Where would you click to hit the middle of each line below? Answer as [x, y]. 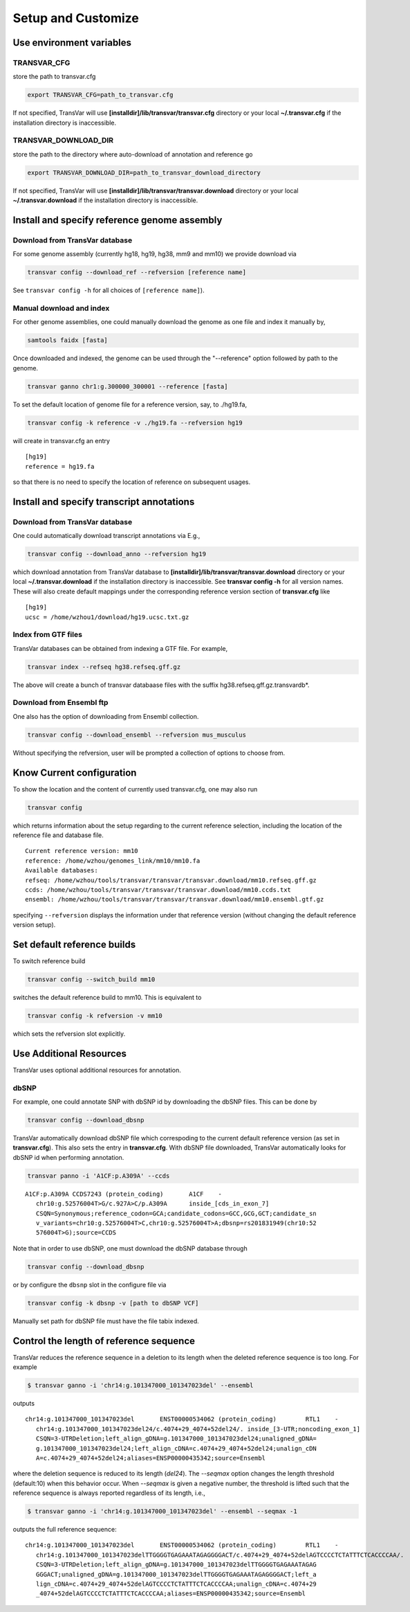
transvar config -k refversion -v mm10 [95, 1016]
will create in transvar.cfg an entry [62, 440]
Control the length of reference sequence [104, 1341]
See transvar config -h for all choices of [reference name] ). [109, 290]
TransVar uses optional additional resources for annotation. [97, 1070]
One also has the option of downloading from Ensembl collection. [106, 716]
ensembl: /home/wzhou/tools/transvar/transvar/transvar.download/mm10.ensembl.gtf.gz [175, 899]
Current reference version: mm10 [82, 851]
